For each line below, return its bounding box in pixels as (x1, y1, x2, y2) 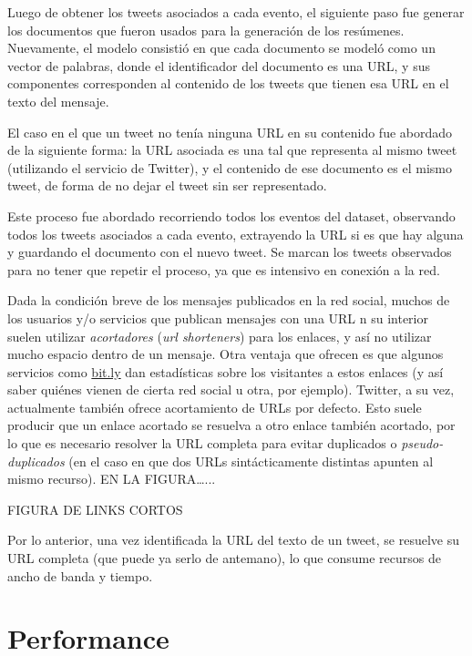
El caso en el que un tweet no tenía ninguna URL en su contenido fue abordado (7, 122, 453, 141)
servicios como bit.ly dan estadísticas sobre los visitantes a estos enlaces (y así (7, 362, 444, 381)
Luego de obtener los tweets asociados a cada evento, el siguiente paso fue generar (7, 3, 465, 21)
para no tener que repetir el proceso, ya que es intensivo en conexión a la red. (7, 260, 440, 279)
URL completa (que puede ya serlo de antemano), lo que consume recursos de (7, 548, 441, 568)
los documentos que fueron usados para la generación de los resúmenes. (7, 20, 405, 39)
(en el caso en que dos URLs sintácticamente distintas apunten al (68, 451, 434, 470)
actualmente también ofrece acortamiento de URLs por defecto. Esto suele (7, 397, 422, 416)
